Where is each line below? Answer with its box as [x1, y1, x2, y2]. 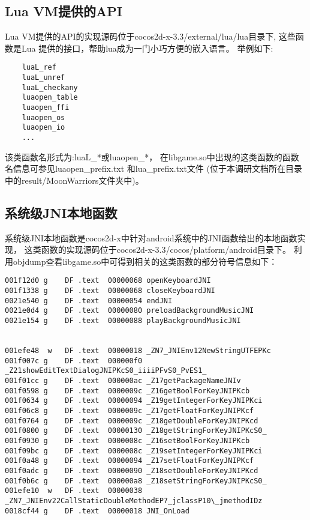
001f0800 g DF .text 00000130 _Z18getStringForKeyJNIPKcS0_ [5, 426, 267, 435]
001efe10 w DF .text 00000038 [5, 486, 143, 495]
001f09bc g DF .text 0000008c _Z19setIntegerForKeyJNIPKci [5, 446, 263, 455]
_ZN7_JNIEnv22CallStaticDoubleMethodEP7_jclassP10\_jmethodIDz [5, 496, 263, 505]
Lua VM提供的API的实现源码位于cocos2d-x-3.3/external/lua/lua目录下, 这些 [5, 30, 296, 43]
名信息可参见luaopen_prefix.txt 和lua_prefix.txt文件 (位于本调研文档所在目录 [5, 162, 302, 175]
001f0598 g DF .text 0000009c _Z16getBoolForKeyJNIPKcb [5, 386, 250, 395]
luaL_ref [22, 63, 56, 72]
